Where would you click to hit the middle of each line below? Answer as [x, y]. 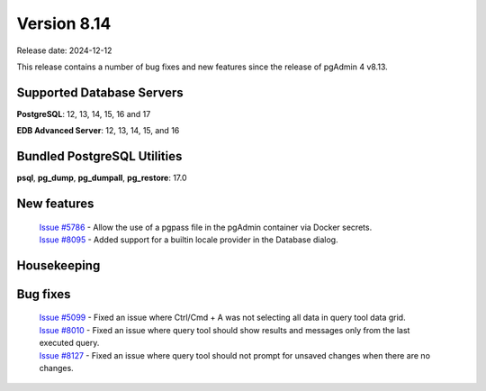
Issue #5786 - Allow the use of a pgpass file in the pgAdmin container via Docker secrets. [206, 227]
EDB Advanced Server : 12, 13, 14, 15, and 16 [98, 131]
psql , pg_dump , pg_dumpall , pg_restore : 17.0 [102, 178]
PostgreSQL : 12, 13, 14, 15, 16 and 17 [84, 114]
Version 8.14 [64, 23]
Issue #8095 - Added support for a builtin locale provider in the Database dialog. [189, 240]
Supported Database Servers [100, 92]
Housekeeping [58, 265]
